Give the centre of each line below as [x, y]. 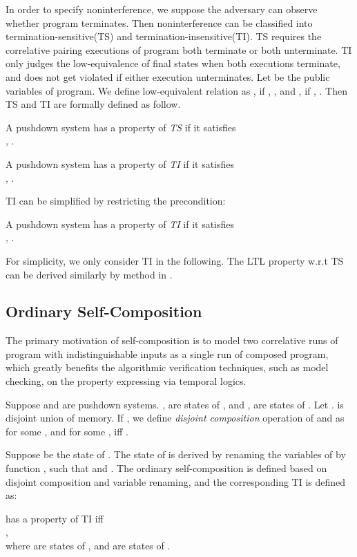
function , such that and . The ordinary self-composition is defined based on [166, 468]
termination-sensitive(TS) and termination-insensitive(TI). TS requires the [164, 36]
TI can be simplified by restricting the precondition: [116, 201]
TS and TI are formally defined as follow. [93, 104]
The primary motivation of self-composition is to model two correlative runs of [172, 340]
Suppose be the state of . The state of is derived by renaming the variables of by [176, 454]
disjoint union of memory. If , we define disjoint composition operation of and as [175, 418]
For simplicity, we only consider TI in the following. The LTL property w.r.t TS [175, 260]
